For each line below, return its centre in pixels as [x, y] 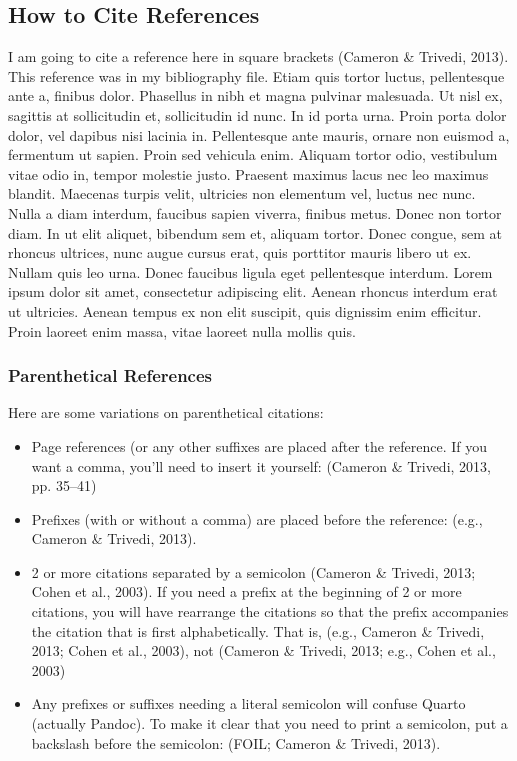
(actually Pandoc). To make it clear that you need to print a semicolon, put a [269, 723]
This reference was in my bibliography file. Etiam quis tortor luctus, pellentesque [256, 75]
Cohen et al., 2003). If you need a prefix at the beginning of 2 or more [246, 591]
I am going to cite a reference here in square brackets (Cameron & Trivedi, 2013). [258, 56]
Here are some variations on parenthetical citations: [166, 412]
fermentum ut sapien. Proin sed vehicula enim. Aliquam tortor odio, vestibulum [253, 154]
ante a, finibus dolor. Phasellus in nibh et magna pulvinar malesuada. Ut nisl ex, [255, 95]
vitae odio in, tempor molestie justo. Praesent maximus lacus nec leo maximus [248, 173]
